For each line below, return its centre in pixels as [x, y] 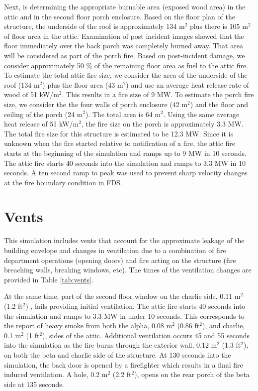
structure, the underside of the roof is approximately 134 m [94, 26]
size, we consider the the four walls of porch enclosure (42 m [96, 104]
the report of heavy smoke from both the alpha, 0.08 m [88, 326]
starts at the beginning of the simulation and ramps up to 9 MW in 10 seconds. [125, 153]
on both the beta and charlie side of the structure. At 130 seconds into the [118, 354]
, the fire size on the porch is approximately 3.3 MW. [162, 124]
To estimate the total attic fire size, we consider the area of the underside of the [126, 75]
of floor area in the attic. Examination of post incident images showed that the [124, 36]
